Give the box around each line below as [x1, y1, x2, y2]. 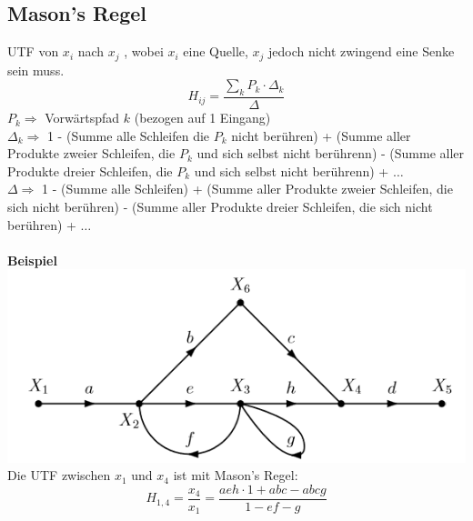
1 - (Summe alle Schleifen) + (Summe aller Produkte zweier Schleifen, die [42, 179, 453, 198]
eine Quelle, [183, 42, 248, 61]
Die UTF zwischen [7, 466, 111, 485]
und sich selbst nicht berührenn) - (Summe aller [196, 144, 465, 163]
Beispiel [7, 250, 57, 269]
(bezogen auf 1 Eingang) [134, 108, 271, 127]
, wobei [124, 42, 164, 61]
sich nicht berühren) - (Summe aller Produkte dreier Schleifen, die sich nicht [7, 197, 433, 216]
